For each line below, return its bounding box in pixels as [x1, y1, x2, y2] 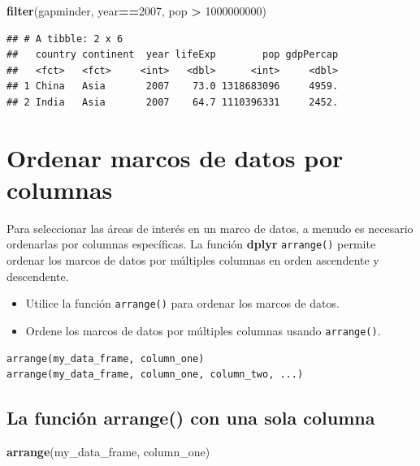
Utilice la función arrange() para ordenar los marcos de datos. [25, 295, 340, 312]
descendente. [6, 267, 69, 284]
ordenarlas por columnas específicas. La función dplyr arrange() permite [6, 235, 376, 252]
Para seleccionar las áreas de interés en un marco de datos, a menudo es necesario [6, 219, 414, 236]
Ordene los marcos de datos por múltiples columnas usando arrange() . [25, 321, 381, 339]
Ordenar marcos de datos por [6, 140, 344, 174]
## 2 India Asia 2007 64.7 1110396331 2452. [6, 96, 339, 108]
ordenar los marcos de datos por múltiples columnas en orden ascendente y [6, 252, 379, 269]
